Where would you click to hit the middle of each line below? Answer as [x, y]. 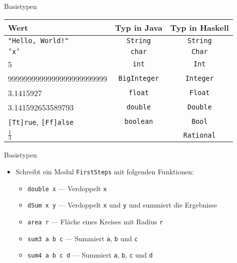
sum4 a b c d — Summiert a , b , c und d [90, 255]
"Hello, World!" [38, 40]
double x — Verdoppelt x [67, 188]
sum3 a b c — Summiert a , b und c [83, 238]
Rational [200, 135]
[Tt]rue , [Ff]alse [41, 121]
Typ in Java [139, 27]
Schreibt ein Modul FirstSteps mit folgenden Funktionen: [105, 171]
